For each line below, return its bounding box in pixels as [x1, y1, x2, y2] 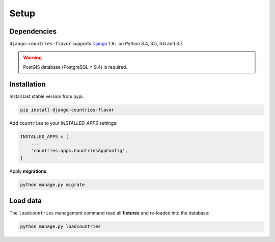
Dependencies [9, 27, 57, 36]
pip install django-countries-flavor [20, 107, 115, 113]
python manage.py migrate [20, 181, 85, 187]
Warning [23, 55, 42, 61]
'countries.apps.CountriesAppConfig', [31, 148, 128, 154]
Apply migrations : [9, 168, 48, 174]
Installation [9, 79, 46, 89]
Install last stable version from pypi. [9, 93, 84, 99]
